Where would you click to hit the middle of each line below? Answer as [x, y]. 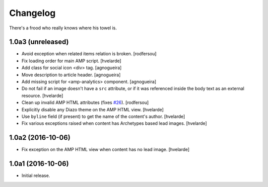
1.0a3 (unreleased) [39, 42]
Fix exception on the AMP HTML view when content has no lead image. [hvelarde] [105, 150]
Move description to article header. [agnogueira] [71, 75]
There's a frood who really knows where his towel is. [63, 28]
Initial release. [36, 176]
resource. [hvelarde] [42, 95]
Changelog [32, 13]
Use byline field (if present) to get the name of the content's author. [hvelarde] [103, 116]
